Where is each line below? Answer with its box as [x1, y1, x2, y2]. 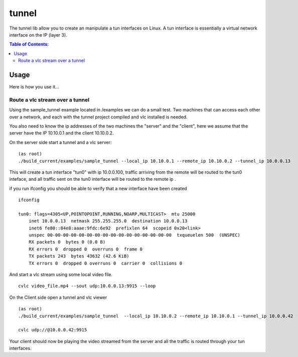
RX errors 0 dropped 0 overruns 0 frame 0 [28, 246, 143, 252]
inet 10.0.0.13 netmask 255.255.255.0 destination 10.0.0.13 [28, 218, 188, 224]
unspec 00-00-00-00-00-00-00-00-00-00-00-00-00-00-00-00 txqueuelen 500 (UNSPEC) [28, 232, 241, 238]
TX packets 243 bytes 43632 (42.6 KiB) [28, 254, 130, 259]
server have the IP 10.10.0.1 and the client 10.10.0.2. [9, 130, 114, 136]
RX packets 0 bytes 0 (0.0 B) [28, 239, 106, 245]
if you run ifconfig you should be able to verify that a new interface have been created [9, 185, 188, 191]
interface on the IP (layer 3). [9, 32, 67, 38]
